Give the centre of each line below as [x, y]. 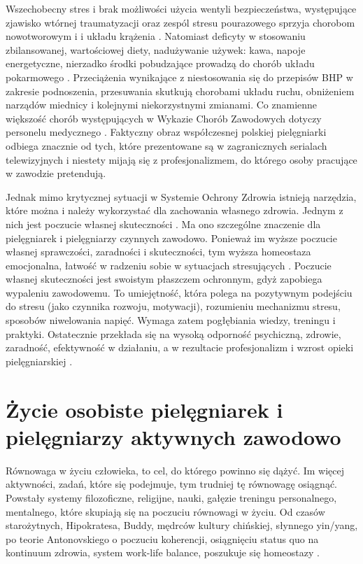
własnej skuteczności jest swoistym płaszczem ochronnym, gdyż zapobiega [164, 279]
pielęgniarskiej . [39, 361]
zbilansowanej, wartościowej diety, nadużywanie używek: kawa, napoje [156, 49]
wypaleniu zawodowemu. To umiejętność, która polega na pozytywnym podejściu [179, 292]
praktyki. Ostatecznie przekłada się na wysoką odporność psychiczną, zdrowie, [173, 333]
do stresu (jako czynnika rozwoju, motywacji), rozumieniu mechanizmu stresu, [173, 306]
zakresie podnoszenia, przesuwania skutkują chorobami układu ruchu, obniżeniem [180, 91]
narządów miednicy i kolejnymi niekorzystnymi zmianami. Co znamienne [162, 105]
